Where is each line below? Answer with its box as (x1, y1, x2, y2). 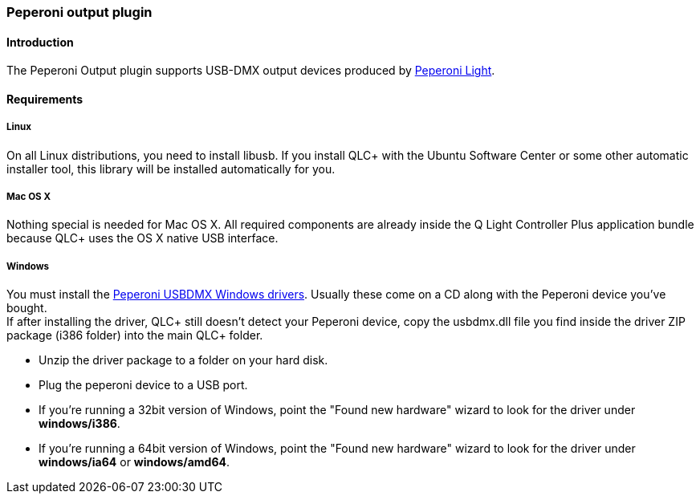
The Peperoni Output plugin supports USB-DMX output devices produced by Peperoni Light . (6, 63, 495, 78)
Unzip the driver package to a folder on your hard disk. (39, 353, 328, 368)
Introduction (6, 35, 74, 49)
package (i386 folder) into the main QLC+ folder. (6, 328, 263, 343)
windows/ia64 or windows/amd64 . (39, 455, 230, 470)
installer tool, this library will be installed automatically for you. (6, 161, 336, 176)
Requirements (6, 91, 83, 106)
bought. (6, 301, 47, 315)
